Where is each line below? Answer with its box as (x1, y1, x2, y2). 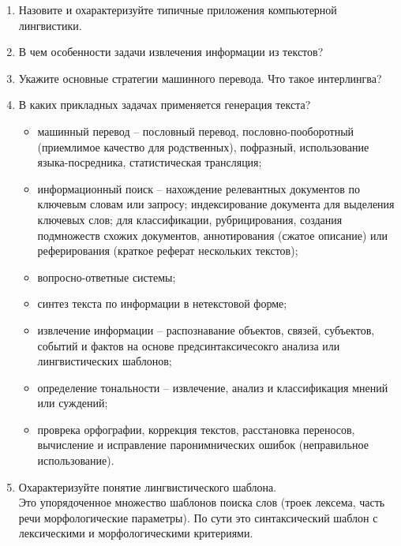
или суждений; (37, 395, 108, 411)
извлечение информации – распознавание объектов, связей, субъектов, (37, 321, 375, 338)
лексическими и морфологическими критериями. (18, 525, 253, 541)
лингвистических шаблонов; (37, 353, 172, 369)
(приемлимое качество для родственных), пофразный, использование (37, 138, 369, 155)
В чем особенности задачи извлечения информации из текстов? (18, 43, 324, 60)
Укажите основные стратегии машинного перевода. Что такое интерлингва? (18, 69, 382, 86)
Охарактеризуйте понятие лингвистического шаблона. (18, 478, 277, 495)
